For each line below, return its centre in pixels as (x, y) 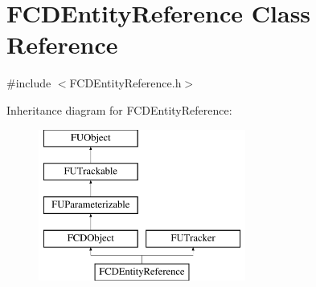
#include (29, 83)
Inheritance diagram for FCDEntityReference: (119, 109)
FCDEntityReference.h (125, 83)
